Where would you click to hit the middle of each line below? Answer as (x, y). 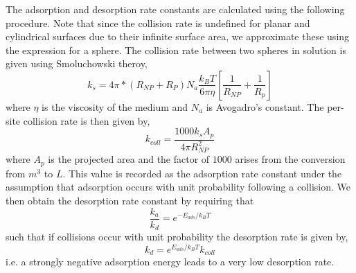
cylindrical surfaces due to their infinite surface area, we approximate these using (178, 36)
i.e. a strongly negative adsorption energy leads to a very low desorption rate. (170, 262)
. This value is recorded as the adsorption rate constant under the (202, 173)
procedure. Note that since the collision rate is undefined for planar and (158, 23)
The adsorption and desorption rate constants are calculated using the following (175, 9)
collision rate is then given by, (87, 120)
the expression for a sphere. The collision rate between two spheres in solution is (176, 50)
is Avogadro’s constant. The (265, 106)
